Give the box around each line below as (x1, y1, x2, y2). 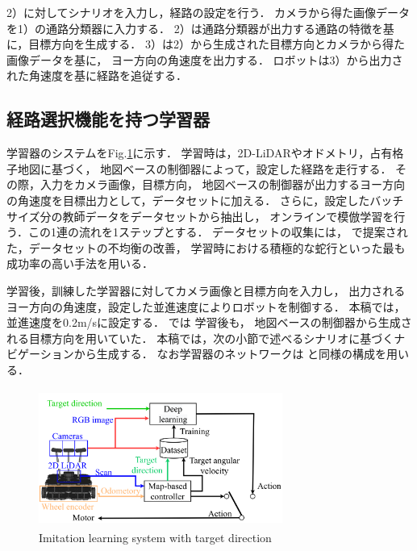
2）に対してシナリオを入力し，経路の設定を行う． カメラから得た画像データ (6, 4, 411, 20)
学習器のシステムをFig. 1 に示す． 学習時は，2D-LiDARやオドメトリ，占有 (6, 144, 393, 161)
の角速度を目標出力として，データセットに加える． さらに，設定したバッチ (6, 191, 404, 208)
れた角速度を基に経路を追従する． (6, 67, 187, 84)
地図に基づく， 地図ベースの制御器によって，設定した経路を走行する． (17, 160, 392, 177)
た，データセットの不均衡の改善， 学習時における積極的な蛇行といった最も (6, 239, 406, 256)
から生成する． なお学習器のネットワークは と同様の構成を (73, 345, 387, 362)
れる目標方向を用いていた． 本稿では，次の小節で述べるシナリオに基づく (6, 329, 394, 346)
